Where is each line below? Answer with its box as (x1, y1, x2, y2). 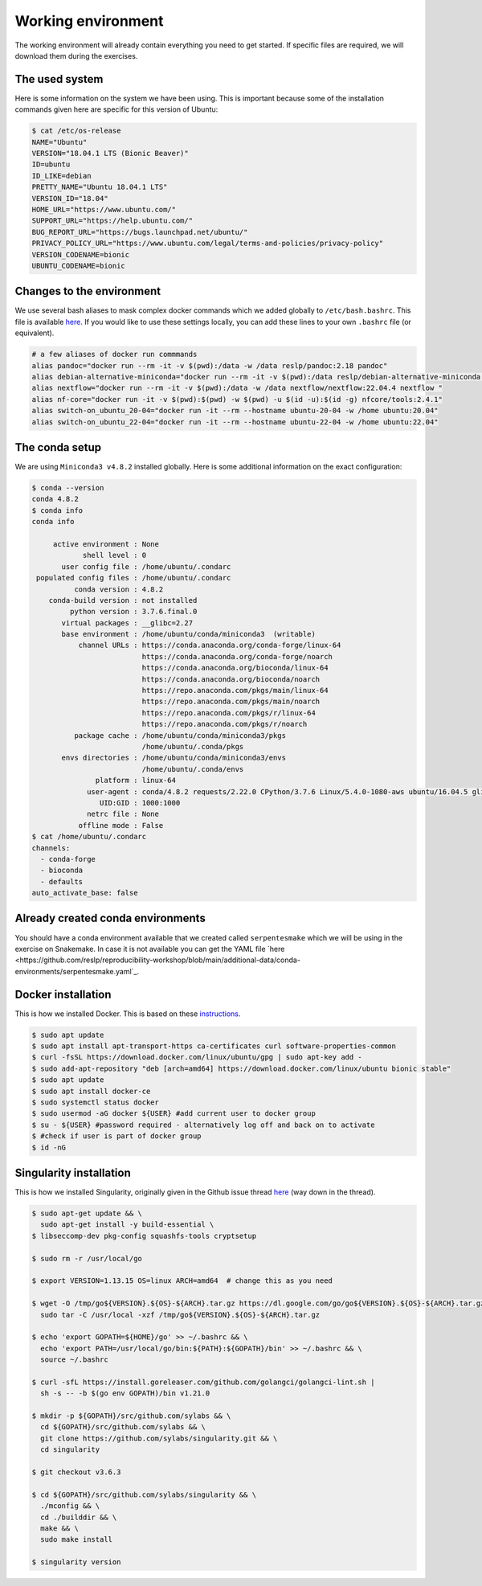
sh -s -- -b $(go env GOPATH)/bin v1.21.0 (40, 1389, 210, 1398)
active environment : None (52, 539, 160, 548)
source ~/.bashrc (40, 1355, 108, 1364)
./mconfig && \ (40, 1502, 100, 1510)
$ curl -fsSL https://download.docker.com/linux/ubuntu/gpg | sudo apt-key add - (31, 1053, 363, 1062)
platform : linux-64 (95, 776, 177, 785)
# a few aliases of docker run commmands (31, 350, 198, 359)
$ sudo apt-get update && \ (31, 1209, 142, 1218)
